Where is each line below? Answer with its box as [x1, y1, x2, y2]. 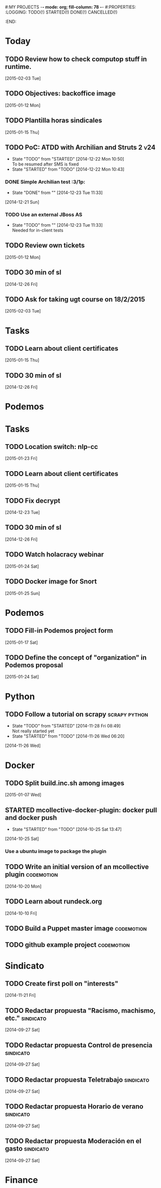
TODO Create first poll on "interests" [5, 980, 119, 988]
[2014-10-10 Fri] [5, 910, 37, 916]
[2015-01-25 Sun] [5, 590, 40, 596]
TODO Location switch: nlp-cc [5, 443, 98, 451]
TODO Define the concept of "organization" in [5, 653, 147, 661]
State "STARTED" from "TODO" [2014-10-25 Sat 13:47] [12, 826, 122, 832]
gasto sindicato [5, 1145, 49, 1153]
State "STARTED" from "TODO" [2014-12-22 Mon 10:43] [12, 166, 125, 172]
